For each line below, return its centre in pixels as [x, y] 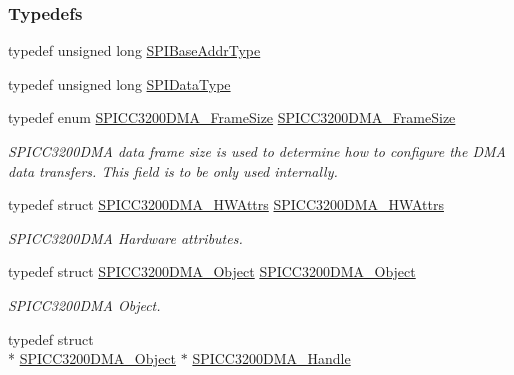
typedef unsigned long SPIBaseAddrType [134, 50]
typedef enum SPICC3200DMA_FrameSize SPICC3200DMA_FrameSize [232, 117]
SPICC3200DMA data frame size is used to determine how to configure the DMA [257, 151]
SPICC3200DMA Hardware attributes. [125, 237]
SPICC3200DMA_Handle [271, 358]
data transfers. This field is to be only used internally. [173, 170]
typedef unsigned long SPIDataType [119, 83]
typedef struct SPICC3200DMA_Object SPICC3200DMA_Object [212, 271]
